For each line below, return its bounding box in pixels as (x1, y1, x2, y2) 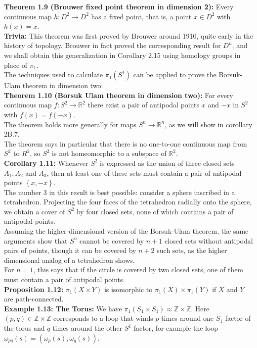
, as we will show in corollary (165, 119, 253, 129)
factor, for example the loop (133, 323, 218, 333)
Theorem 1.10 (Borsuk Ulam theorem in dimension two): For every (4, 90, 233, 100)
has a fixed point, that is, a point (91, 11, 192, 21)
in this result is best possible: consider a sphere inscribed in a (49, 187, 235, 197)
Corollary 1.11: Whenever (4, 157, 88, 168)
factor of (225, 313, 251, 323)
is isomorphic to (104, 284, 153, 294)
